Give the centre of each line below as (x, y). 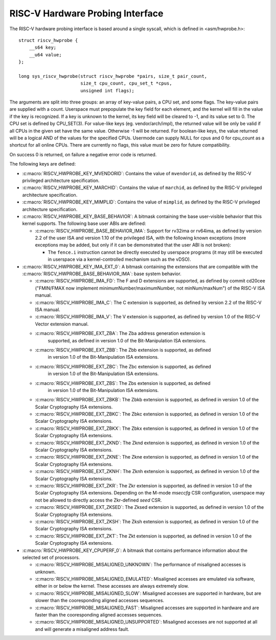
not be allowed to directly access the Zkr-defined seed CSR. (98, 500)
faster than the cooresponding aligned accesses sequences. (99, 615)
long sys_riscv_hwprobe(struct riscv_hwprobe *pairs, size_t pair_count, (113, 76)
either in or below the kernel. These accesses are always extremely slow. (112, 586)
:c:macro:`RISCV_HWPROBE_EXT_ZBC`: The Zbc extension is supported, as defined (123, 366)
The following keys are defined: (43, 164)
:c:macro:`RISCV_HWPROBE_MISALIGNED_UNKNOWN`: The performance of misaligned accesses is (141, 565)
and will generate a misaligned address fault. (82, 629)
